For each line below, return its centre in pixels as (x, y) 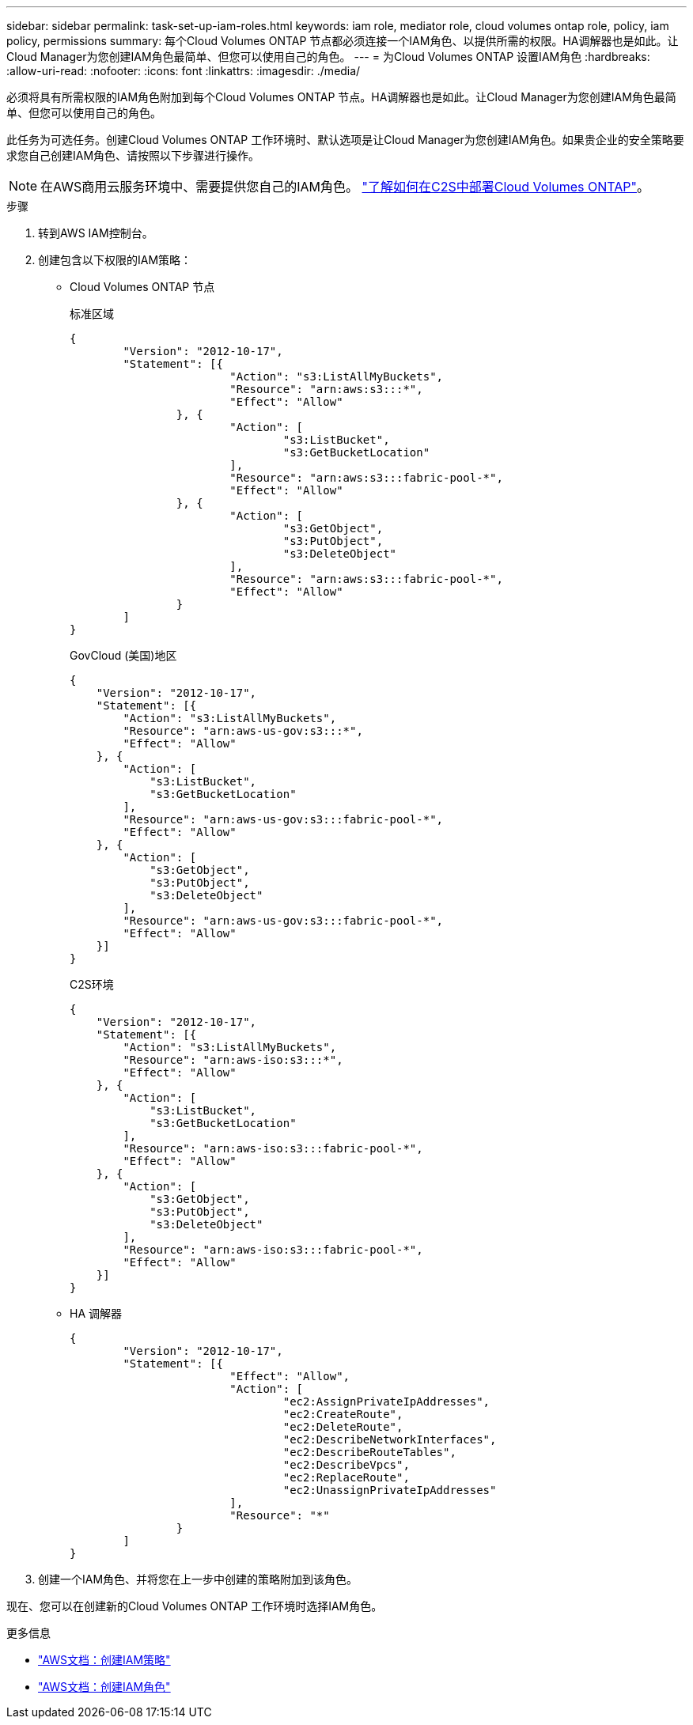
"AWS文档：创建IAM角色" (104, 1687)
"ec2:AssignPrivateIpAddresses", (386, 1402)
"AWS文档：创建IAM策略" (104, 1660)
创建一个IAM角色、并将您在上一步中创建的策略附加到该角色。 (198, 1579)
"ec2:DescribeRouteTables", (369, 1452)
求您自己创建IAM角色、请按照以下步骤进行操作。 (133, 155)
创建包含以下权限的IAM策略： (115, 260)
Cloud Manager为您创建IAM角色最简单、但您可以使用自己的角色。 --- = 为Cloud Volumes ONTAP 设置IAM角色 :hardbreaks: (328, 57)
